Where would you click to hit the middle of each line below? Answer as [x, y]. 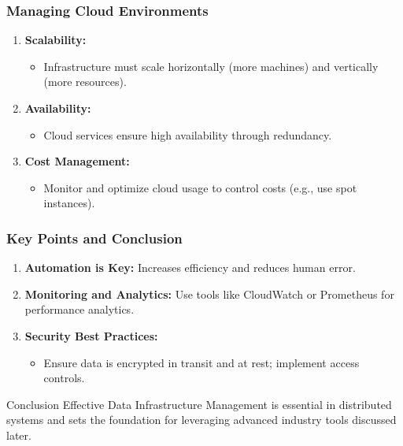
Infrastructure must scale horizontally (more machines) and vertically [211, 66]
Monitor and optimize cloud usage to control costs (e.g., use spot [200, 187]
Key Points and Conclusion [94, 238]
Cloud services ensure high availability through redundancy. [188, 134]
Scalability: [55, 40]
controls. [64, 378]
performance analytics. [79, 309]
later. [19, 435]
